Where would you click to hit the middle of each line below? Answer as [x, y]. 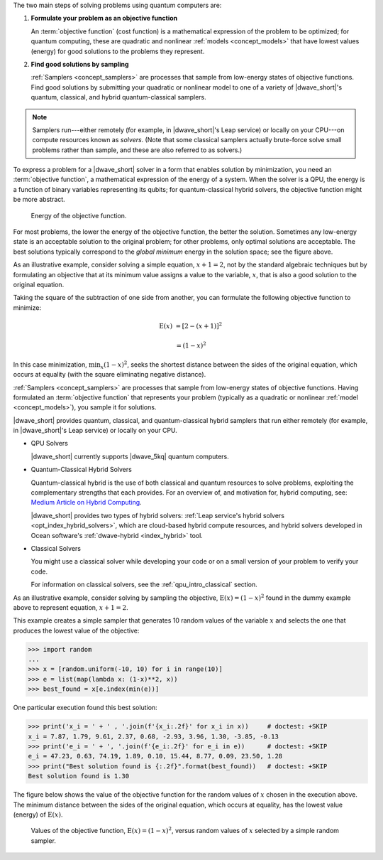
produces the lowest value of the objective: [76, 630]
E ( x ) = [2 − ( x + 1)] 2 [191, 325]
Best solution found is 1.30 [79, 776]
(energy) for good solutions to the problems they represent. [118, 51]
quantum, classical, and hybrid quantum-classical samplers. [119, 97]
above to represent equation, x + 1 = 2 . [71, 607]
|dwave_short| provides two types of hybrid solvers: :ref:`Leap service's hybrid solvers [158, 515]
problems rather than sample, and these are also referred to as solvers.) [137, 150]
